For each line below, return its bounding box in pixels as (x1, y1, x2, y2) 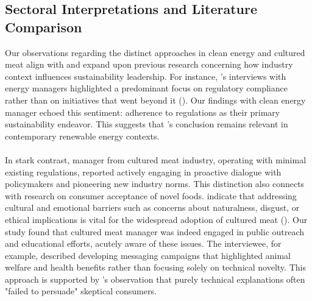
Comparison (5, 17, 82, 36)
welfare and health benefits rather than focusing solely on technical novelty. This (5, 261, 306, 274)
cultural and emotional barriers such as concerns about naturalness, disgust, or (5, 201, 300, 214)
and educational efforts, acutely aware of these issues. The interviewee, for (5, 237, 282, 250)
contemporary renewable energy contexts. (5, 129, 160, 142)
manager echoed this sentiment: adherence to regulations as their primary (5, 105, 280, 118)
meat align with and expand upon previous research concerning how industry (5, 58, 293, 71)
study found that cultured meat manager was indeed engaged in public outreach (5, 225, 305, 238)
